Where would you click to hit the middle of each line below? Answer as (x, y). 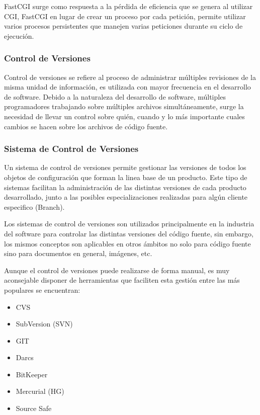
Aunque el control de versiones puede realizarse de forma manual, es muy (117, 270)
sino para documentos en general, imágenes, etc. (78, 253)
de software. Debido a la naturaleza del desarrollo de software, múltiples (115, 96)
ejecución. (19, 35)
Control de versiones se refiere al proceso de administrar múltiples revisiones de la (130, 77)
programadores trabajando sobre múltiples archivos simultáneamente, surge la (124, 106)
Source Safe (34, 408)
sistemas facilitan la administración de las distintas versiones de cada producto (125, 187)
